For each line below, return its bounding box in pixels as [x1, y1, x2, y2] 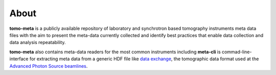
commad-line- [221, 49, 252, 55]
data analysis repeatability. [9, 40, 66, 46]
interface [9, 56, 29, 62]
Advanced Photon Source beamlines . [9, 63, 88, 69]
